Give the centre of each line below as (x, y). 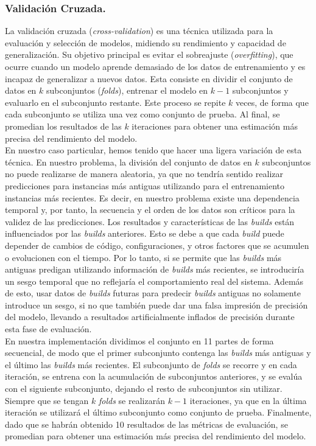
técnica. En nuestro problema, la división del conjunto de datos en (128, 162)
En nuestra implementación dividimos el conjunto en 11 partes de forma (139, 340)
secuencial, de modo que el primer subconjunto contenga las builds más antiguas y (158, 353)
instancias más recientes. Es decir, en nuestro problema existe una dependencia (152, 197)
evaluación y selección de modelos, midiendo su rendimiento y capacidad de (146, 42)
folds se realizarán (132, 400)
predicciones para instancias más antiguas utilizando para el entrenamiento (145, 185)
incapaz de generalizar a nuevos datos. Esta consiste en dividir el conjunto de (149, 78)
